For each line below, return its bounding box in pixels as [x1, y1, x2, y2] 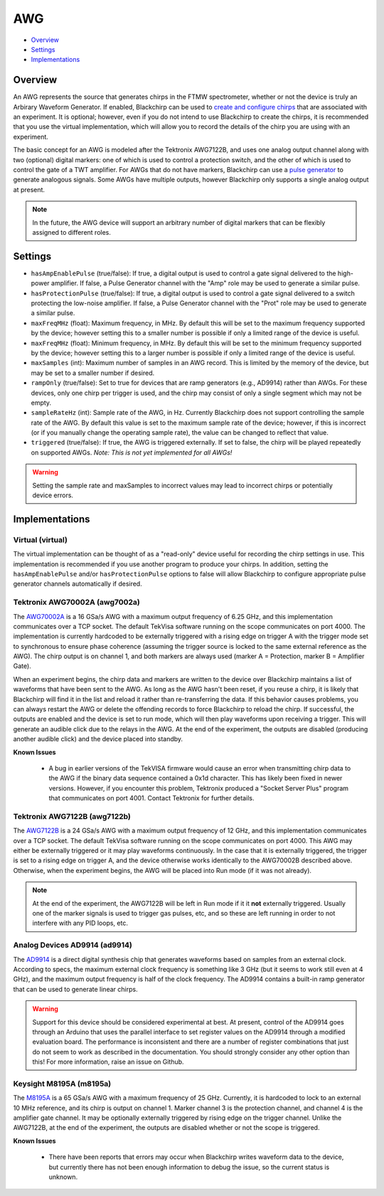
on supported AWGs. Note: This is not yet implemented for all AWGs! [31, 448, 233, 457]
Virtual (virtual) [13, 534, 68, 544]
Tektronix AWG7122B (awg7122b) [13, 811, 132, 821]
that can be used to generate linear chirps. [13, 985, 138, 993]
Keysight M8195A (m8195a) [13, 1079, 112, 1089]
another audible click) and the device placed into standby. [13, 735, 183, 743]
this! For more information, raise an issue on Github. [32, 1057, 184, 1067]
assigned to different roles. [32, 228, 112, 236]
